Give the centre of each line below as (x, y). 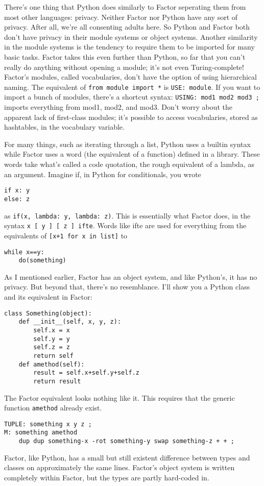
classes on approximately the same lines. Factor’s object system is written (119, 467)
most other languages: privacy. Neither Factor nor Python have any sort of (121, 17)
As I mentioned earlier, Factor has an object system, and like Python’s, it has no (131, 276)
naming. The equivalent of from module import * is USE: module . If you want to (132, 87)
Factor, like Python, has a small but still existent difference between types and (127, 457)
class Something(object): (48, 313)
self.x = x (52, 330)
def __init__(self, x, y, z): (70, 322)
